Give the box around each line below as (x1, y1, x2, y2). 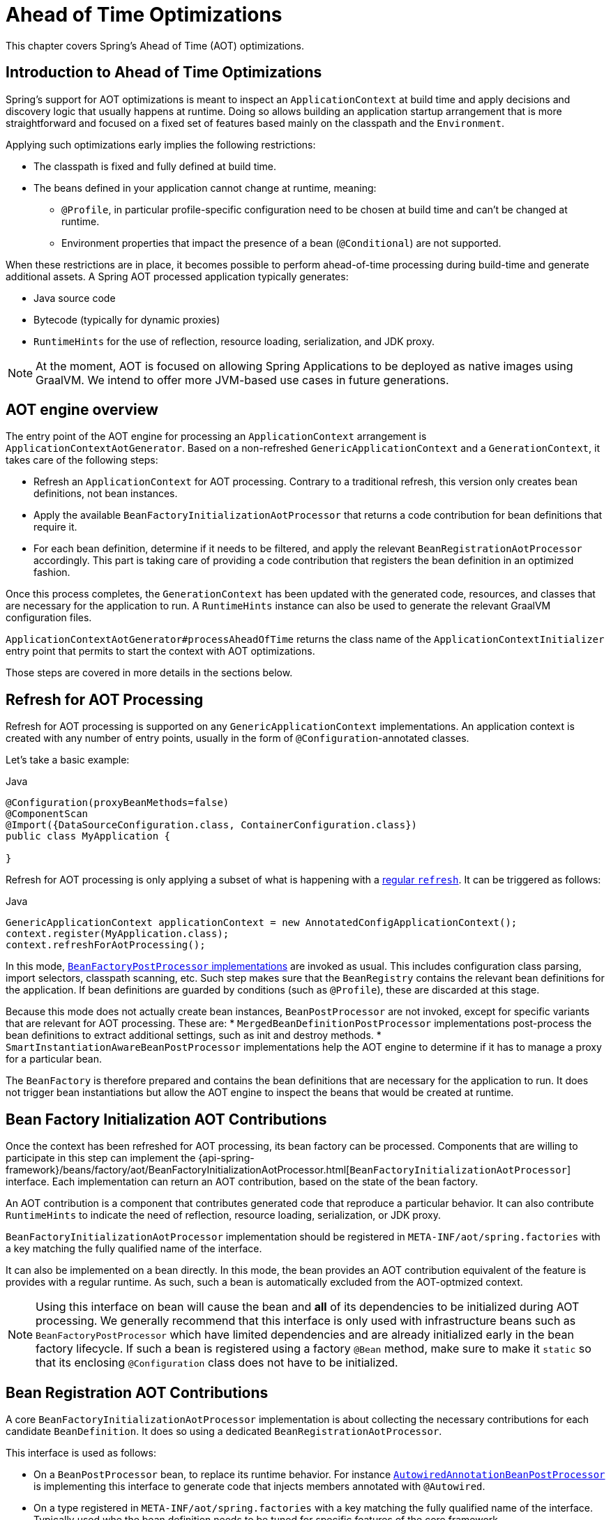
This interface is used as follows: (6, 1446, 156, 1459)
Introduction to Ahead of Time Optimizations (6, 63, 322, 82)
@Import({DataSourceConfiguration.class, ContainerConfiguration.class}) (6, 819, 418, 831)
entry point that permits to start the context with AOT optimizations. (6, 645, 315, 658)
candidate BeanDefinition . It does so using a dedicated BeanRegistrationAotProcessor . (6, 1424, 442, 1437)
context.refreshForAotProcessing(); (6, 939, 206, 951)
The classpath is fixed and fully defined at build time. (33, 160, 277, 172)
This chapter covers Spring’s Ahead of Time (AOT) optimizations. (6, 39, 304, 52)
